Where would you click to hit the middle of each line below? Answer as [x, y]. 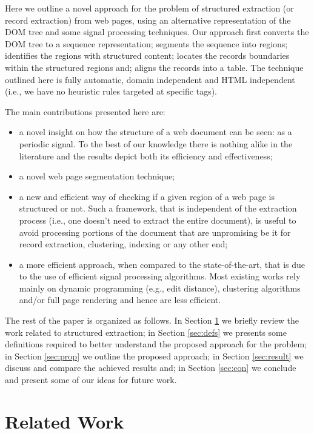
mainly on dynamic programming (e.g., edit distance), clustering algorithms [160, 288]
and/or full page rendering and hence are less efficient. [120, 300]
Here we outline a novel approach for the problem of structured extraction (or [149, 8]
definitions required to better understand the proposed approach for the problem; [156, 344]
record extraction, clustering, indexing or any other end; [123, 244]
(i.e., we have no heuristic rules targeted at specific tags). [111, 91]
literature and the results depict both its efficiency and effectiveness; [146, 155]
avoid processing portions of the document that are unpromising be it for [155, 232]
